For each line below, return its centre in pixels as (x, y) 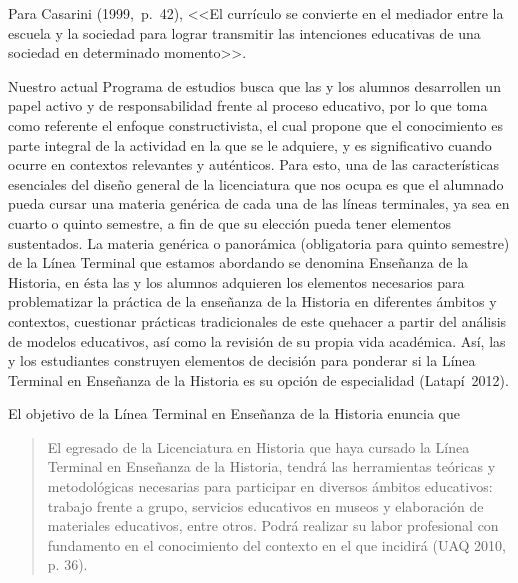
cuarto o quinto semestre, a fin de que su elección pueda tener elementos (229, 222)
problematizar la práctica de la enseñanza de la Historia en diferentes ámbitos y (252, 301)
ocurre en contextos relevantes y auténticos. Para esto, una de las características (253, 164)
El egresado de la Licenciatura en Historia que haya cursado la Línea (258, 446)
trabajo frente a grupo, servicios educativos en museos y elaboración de (265, 505)
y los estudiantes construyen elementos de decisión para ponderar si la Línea (242, 360)
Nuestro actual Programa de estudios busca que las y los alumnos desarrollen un (254, 85)
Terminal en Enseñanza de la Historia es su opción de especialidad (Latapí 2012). (258, 379)
